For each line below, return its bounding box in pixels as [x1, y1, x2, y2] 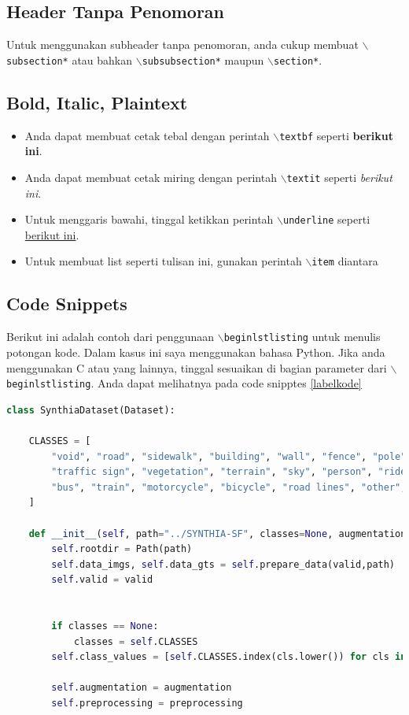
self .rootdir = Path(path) [51, 543, 193, 555]
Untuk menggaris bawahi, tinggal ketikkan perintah [24, 211, 274, 228]
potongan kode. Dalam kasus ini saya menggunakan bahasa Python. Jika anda [6, 343, 385, 360]
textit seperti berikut [286, 169, 392, 185]
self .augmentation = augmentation [51, 682, 232, 694]
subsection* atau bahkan [6, 51, 133, 68]
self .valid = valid [51, 574, 153, 586]
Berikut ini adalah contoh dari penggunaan [6, 328, 214, 345]
